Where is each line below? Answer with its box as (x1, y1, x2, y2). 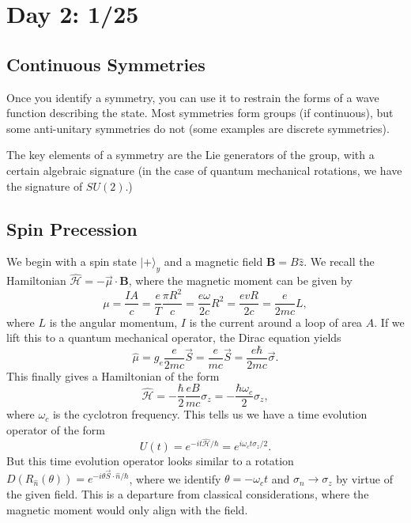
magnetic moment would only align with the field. (6, 501, 248, 517)
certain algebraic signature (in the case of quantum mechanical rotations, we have (6, 161, 402, 178)
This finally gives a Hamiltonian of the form (6, 367, 220, 384)
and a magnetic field (164, 253, 263, 270)
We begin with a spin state (6, 253, 137, 270)
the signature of (6, 177, 83, 194)
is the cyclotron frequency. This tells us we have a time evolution (52, 406, 368, 423)
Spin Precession (6, 216, 138, 241)
